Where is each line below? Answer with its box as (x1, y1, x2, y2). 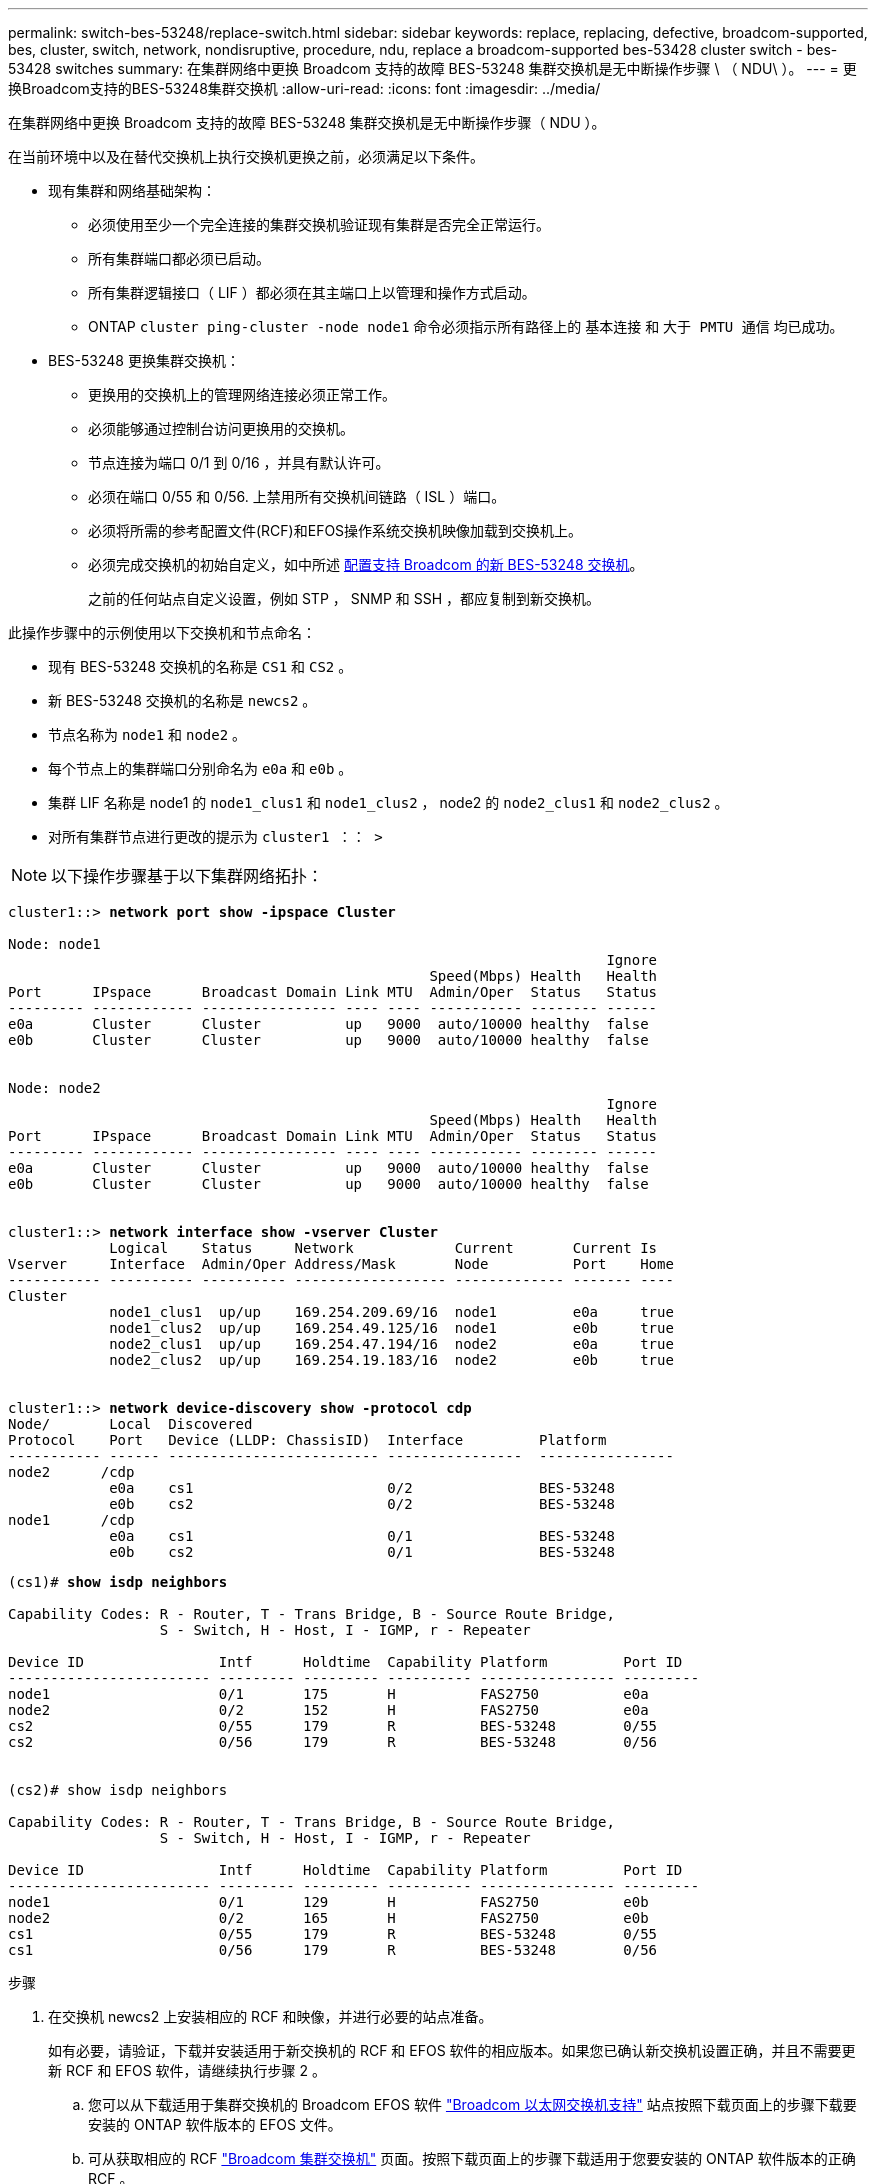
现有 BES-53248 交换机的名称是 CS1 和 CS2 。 (48, 658, 353, 675)
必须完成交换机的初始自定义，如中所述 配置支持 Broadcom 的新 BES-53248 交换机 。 (88, 556, 644, 573)
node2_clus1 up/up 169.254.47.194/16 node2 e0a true (109, 1336, 674, 1352)
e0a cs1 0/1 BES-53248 (109, 1528, 615, 1544)
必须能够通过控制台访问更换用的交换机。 (88, 420, 354, 437)
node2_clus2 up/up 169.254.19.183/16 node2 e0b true (109, 1352, 674, 1368)
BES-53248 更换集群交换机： (48, 352, 240, 369)
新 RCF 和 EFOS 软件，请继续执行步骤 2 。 (48, 2062, 327, 2079)
